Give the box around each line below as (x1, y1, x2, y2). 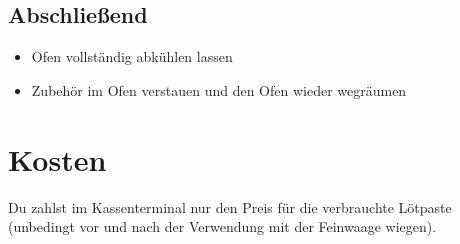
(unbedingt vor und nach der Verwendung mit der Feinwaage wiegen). (8, 216, 437, 237)
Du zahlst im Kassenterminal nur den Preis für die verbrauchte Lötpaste (8, 196, 452, 217)
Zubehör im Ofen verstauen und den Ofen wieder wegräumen (31, 79, 407, 100)
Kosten (8, 138, 107, 179)
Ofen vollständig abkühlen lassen (31, 46, 233, 67)
